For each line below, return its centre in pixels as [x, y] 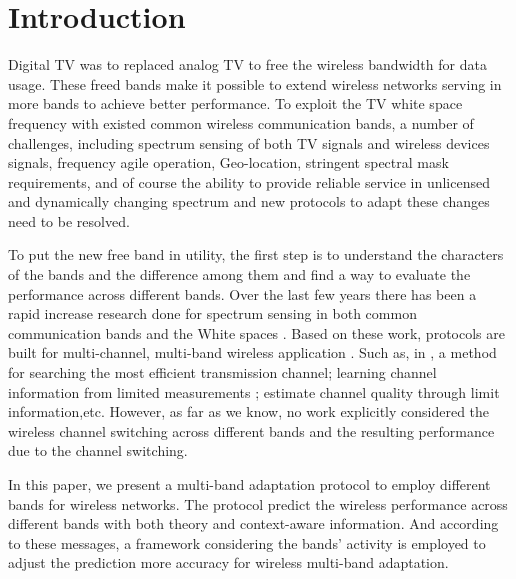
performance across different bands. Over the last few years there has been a [242, 293]
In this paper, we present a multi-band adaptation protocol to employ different [249, 484]
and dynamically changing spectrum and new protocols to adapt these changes [249, 201]
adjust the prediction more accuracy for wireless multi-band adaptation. [228, 562]
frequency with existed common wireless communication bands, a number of [241, 122]
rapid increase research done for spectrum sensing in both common [212, 313]
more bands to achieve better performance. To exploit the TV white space [235, 103]
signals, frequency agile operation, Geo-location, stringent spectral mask [228, 162]
